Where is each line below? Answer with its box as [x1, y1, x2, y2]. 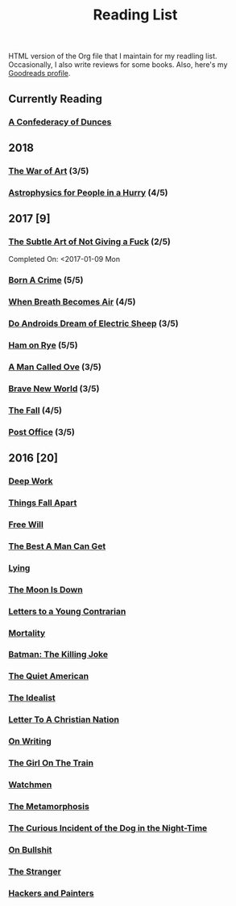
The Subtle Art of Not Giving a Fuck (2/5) [8, 236, 171, 247]
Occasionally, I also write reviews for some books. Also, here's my [8, 60, 228, 70]
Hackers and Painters [8, 887, 94, 899]
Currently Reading [8, 91, 102, 106]
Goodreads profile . [8, 69, 71, 78]
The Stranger [8, 866, 62, 877]
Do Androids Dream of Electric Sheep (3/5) [8, 318, 179, 329]
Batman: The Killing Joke [8, 649, 109, 660]
